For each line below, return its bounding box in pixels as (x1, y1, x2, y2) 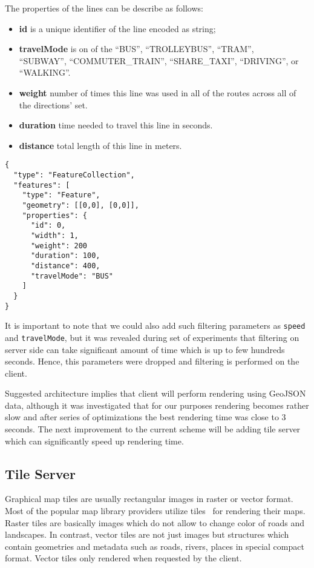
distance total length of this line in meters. (19, 139, 182, 151)
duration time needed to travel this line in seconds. (19, 119, 213, 131)
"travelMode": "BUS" (30, 271, 113, 280)
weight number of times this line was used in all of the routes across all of (19, 86, 296, 99)
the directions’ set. (19, 98, 88, 111)
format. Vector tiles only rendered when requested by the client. (5, 552, 242, 564)
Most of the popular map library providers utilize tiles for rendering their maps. (5, 504, 306, 517)
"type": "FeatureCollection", (13, 171, 135, 179)
